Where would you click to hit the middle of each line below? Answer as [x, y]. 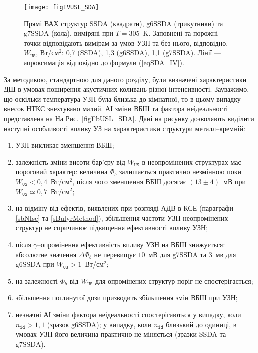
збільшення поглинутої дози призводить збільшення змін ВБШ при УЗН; [127, 298]
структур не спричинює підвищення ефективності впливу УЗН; [112, 228]
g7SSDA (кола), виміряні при [69, 33]
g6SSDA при [35, 264]
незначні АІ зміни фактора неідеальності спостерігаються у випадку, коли [128, 314]
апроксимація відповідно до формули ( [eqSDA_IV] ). [104, 62]
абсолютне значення [46, 254]
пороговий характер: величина [62, 171]
